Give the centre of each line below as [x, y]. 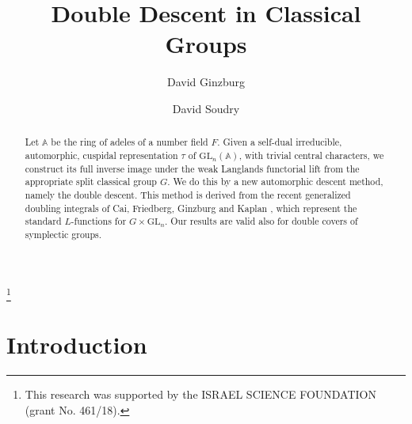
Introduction [77, 344]
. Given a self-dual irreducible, [280, 142]
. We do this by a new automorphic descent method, [275, 182]
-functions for [99, 221]
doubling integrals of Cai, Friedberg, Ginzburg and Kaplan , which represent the [191, 208]
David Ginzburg [206, 82]
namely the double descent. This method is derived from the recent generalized [188, 194]
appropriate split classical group [91, 182]
